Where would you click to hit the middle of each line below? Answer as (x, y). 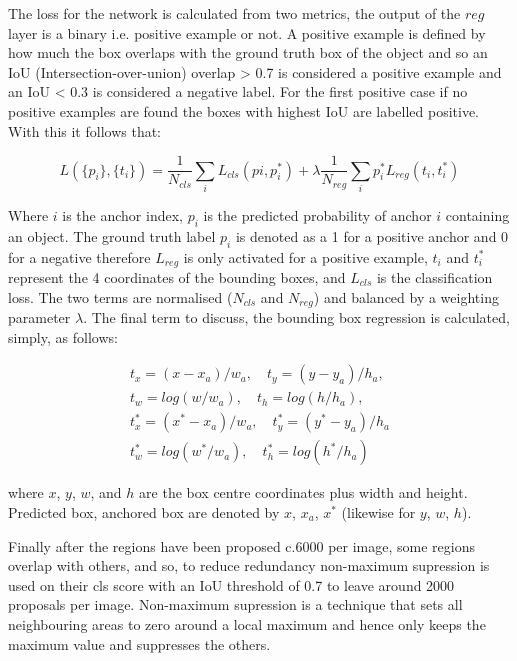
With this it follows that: (85, 130)
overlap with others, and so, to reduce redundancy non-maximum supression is (249, 565)
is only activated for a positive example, (305, 256)
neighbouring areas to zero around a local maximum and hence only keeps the (247, 623)
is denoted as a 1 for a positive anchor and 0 (372, 235)
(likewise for (378, 511)
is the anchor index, (122, 214)
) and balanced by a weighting (406, 296)
